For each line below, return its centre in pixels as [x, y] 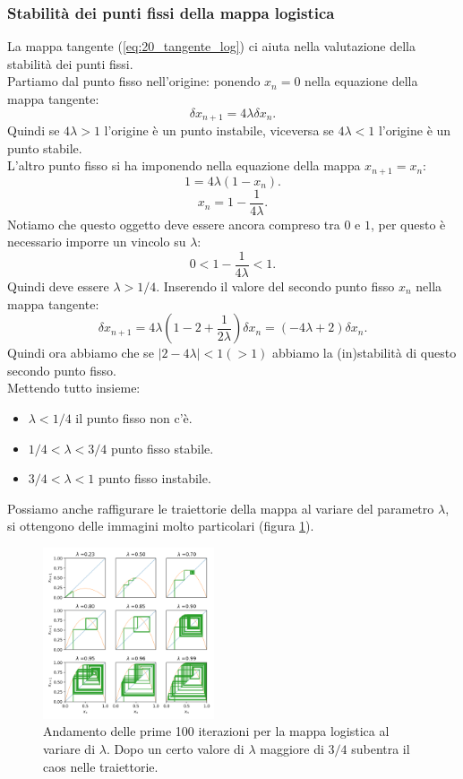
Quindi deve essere [58, 286]
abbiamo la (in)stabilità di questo [364, 353]
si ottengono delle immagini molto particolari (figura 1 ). [161, 526]
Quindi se [34, 130]
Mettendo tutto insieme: [74, 388]
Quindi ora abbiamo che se [81, 353]
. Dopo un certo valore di [175, 748]
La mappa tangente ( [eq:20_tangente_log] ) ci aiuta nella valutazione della [212, 46]
